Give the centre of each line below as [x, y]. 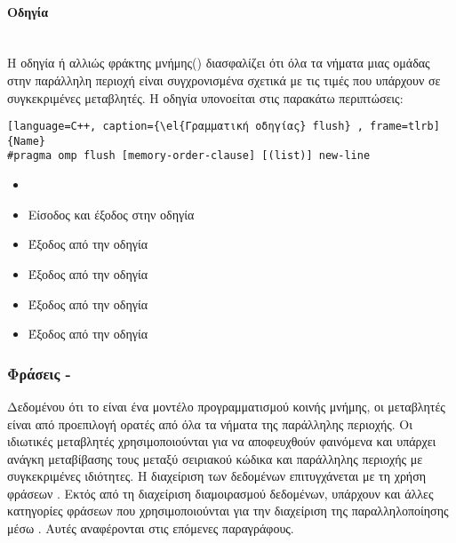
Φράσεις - [39, 373]
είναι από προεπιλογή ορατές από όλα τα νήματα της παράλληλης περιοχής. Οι [210, 423]
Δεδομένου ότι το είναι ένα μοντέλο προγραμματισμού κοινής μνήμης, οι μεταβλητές [226, 406]
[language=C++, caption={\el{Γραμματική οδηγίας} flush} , [185, 127]
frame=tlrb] [405, 127]
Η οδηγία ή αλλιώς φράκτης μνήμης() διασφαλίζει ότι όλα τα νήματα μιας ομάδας [219, 63]
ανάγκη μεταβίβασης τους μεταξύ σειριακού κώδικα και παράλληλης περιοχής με [215, 458]
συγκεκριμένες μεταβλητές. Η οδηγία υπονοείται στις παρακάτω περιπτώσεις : [205, 97]
